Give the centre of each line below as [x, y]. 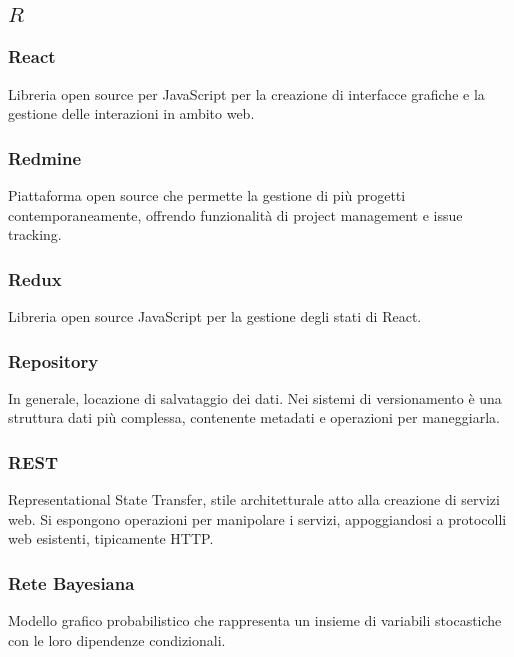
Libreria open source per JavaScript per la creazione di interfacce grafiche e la [246, 93]
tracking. [35, 234]
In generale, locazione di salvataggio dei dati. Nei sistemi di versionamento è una [255, 397]
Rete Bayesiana [71, 582]
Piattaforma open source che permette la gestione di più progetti [207, 195]
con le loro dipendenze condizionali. [117, 639]
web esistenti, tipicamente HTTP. [111, 538]
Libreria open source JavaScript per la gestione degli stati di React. [215, 316]
